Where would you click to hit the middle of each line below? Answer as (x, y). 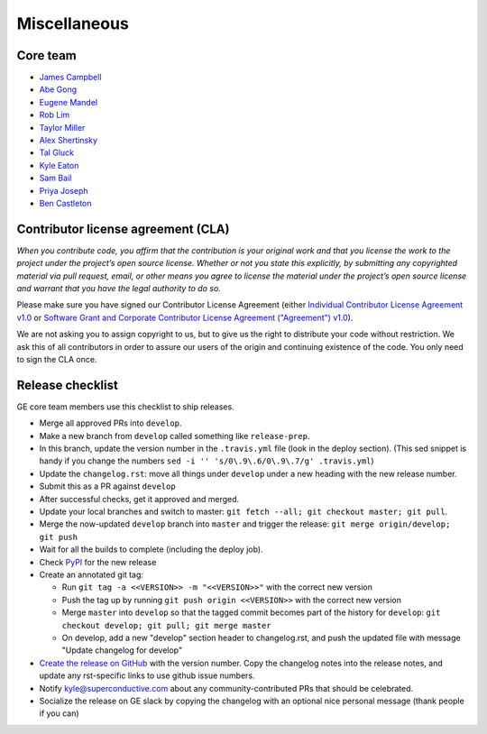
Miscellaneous (73, 23)
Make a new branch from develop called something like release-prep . (175, 436)
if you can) (60, 713)
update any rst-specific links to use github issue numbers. (147, 675)
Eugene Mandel (69, 102)
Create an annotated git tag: (92, 574)
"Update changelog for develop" (122, 650)
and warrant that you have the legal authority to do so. (119, 289)
